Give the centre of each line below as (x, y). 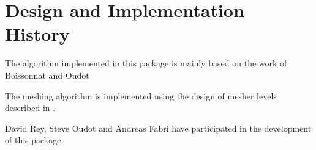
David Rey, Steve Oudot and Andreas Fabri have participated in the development (158, 128)
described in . (30, 108)
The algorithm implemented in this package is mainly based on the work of (146, 63)
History (37, 34)
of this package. (34, 140)
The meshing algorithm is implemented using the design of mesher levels (141, 95)
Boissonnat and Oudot (47, 75)
